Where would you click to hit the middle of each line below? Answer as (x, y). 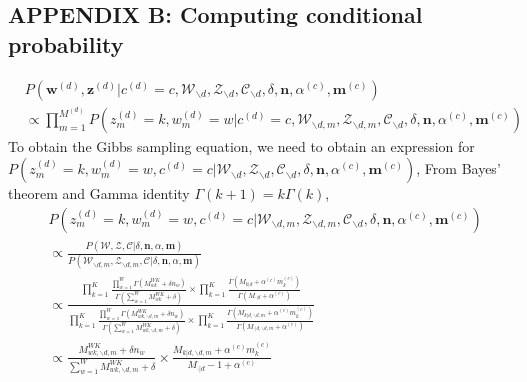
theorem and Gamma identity (99, 193)
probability (66, 43)
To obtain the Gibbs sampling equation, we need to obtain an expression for (241, 146)
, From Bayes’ (458, 168)
